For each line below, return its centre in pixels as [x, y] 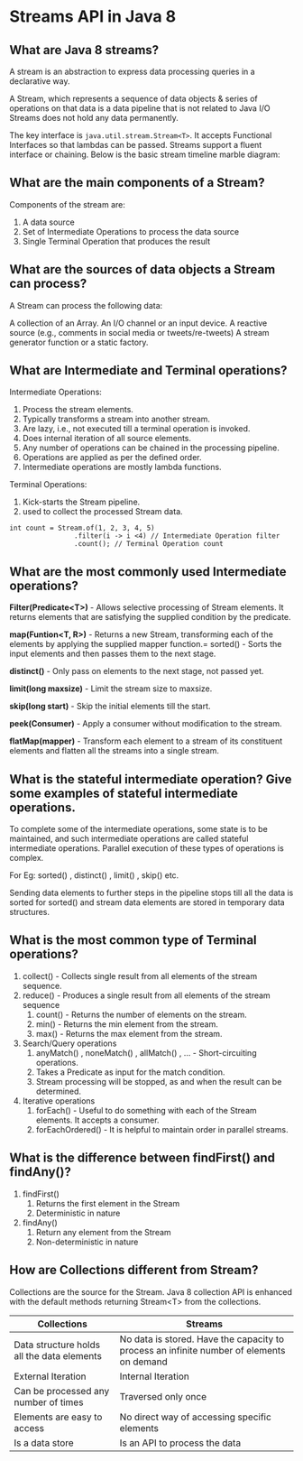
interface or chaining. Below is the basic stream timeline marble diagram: [145, 154]
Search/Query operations [69, 1043]
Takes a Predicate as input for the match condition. [130, 1072]
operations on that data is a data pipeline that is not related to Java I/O [140, 108]
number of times [49, 1402]
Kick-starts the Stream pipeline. [81, 502]
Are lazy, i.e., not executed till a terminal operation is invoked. [136, 429]
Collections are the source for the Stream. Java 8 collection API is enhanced [151, 1291]
